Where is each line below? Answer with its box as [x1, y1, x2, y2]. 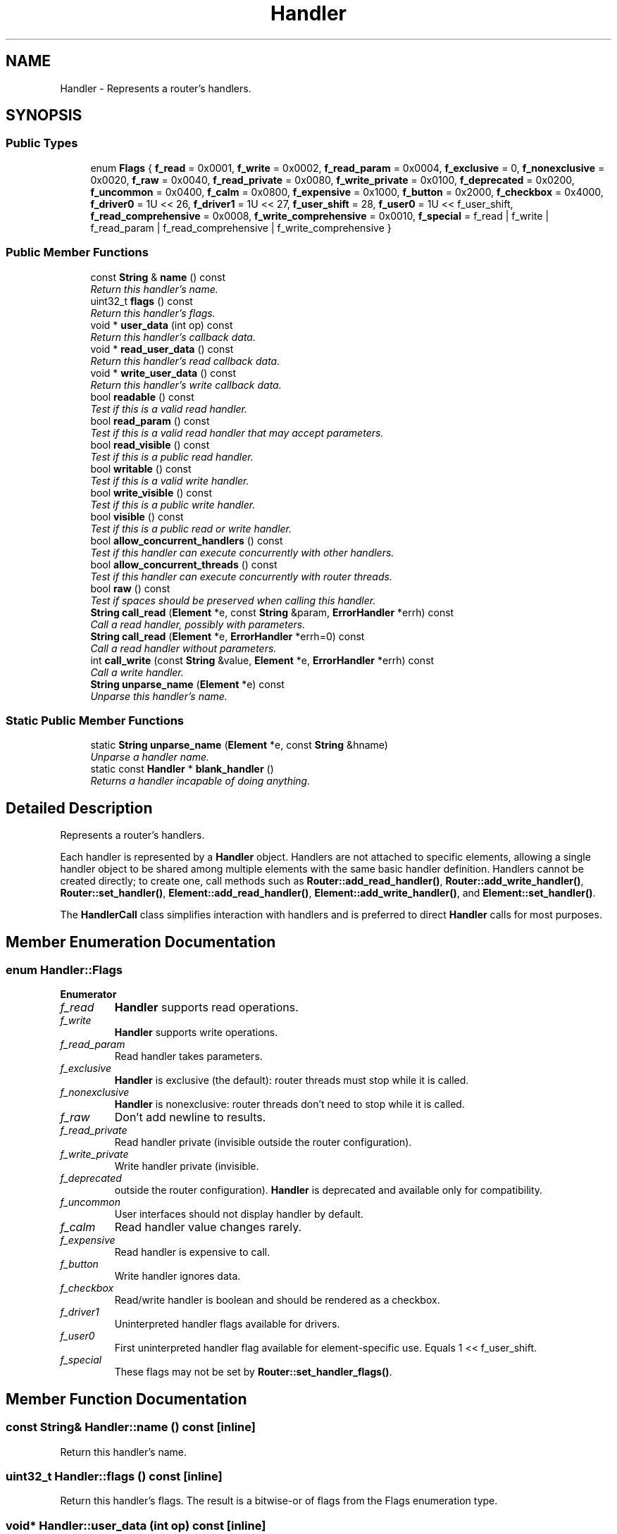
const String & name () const [90, 270, 225, 283]
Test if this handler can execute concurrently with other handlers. [90, 546, 394, 559]
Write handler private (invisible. [114, 1160, 259, 1173]
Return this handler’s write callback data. [90, 378, 282, 391]
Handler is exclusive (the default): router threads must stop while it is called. [114, 1074, 469, 1087]
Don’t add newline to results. [114, 1110, 266, 1125]
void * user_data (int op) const [90, 318, 233, 331]
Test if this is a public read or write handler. [90, 522, 292, 535]
